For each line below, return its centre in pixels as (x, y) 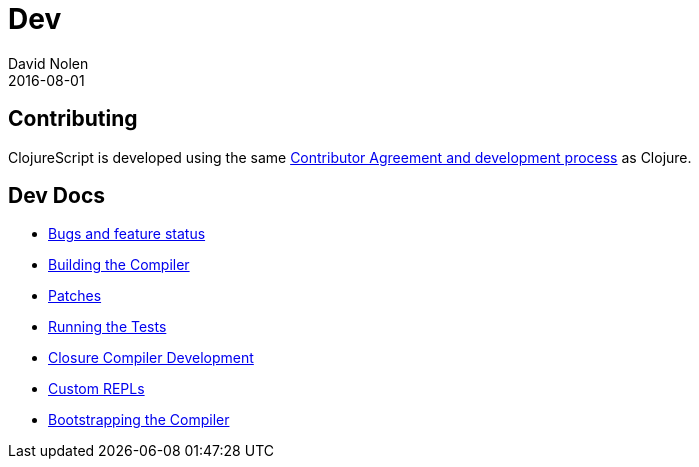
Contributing (73, 119)
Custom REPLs (96, 389)
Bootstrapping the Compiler (139, 420)
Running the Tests (107, 327)
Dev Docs (57, 196)
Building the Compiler (119, 265)
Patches (75, 296)
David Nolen (48, 63)
